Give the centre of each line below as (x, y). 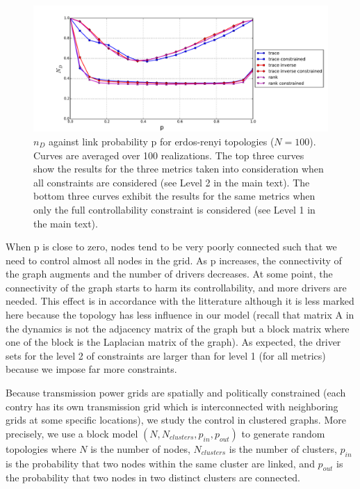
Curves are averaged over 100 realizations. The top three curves (169, 155)
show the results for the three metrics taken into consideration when (179, 169)
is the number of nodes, (140, 448)
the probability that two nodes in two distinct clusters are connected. (153, 478)
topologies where (41, 448)
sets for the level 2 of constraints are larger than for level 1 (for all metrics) (166, 355)
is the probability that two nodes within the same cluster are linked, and (160, 463)
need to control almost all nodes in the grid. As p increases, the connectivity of (174, 260)
